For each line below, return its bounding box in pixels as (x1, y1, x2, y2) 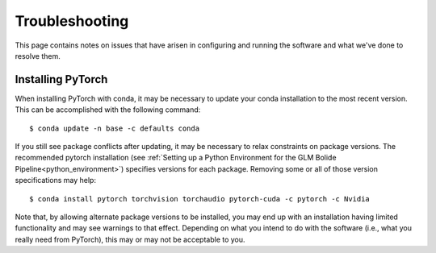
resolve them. (15, 51, 61, 60)
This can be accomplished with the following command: (15, 105, 201, 114)
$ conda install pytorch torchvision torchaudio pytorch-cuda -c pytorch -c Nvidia (29, 194, 371, 203)
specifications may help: (15, 176, 97, 185)
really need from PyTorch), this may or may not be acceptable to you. (15, 234, 245, 244)
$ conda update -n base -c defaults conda (29, 123, 200, 133)
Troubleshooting (15, 12, 129, 30)
